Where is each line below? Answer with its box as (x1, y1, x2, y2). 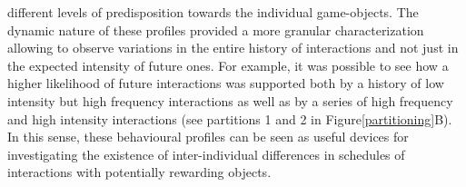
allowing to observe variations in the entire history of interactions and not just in (7, 38, 459, 57)
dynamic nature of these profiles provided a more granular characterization (7, 20, 424, 39)
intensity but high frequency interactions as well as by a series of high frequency (7, 91, 453, 110)
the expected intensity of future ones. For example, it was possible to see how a (7, 55, 449, 74)
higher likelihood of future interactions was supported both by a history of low (7, 74, 444, 93)
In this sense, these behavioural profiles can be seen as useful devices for (7, 127, 409, 146)
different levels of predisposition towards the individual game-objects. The (7, 3, 419, 21)
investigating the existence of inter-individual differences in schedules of (7, 144, 405, 163)
